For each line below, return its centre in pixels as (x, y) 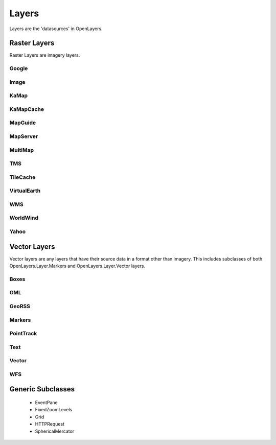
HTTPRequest (50, 424)
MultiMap (22, 150)
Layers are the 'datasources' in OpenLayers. (56, 29)
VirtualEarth (25, 191)
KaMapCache (27, 109)
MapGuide (23, 123)
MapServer (24, 136)
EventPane (47, 402)
